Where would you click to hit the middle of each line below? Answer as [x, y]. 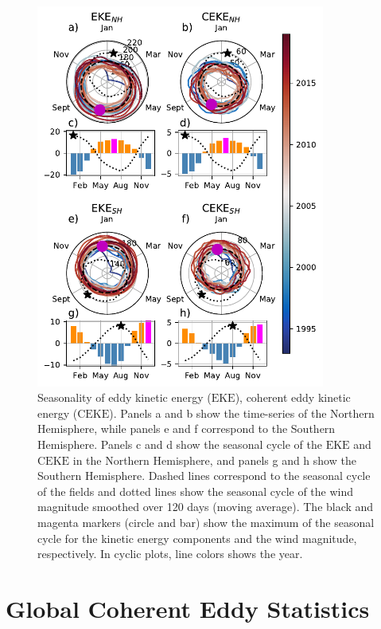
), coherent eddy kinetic [293, 397]
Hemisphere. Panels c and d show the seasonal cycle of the [180, 444]
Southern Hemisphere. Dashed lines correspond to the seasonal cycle [204, 476]
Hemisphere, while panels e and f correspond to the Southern [187, 429]
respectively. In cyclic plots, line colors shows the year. [170, 554]
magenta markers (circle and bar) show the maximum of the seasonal [206, 522]
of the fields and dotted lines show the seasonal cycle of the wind [196, 491]
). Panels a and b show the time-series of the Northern [242, 413]
